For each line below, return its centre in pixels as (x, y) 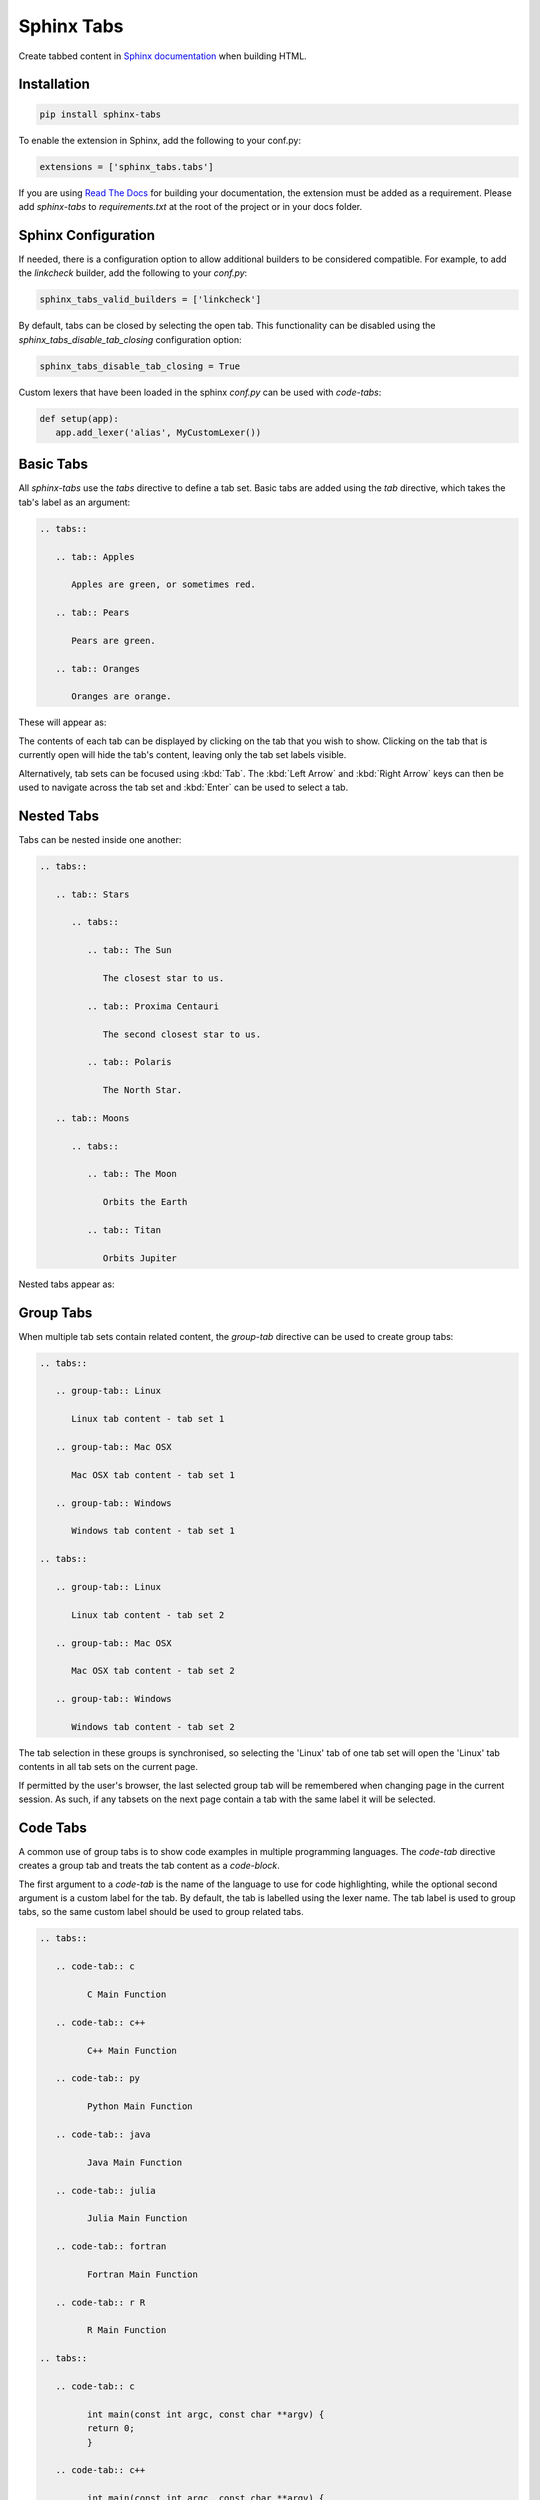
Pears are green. (114, 640)
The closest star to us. (163, 978)
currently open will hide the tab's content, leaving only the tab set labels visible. (182, 755)
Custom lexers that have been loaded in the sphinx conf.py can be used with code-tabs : (200, 392)
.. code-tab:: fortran (111, 2246)
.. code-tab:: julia (106, 2190)
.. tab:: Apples (95, 556)
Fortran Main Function (142, 2274)
